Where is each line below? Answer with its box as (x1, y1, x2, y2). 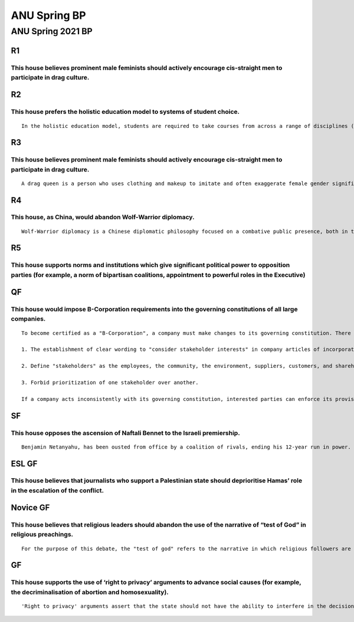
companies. (11, 315, 46, 323)
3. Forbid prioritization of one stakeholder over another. (21, 379, 199, 386)
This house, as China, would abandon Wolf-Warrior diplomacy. (11, 213, 195, 221)
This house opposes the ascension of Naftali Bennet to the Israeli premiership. (11, 429, 240, 437)
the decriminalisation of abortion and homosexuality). (11, 588, 169, 596)
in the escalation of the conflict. (11, 486, 104, 495)
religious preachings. (11, 531, 74, 539)
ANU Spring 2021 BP (11, 26, 93, 37)
